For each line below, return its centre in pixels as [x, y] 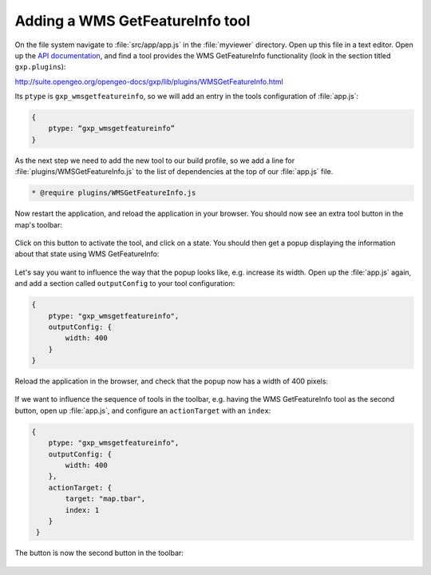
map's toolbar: [39, 224]
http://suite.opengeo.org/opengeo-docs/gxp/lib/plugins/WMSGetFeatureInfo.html [149, 81]
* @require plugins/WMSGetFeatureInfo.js [114, 193]
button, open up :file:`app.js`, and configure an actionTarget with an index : [143, 410]
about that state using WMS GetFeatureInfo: [87, 254]
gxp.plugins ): [40, 67]
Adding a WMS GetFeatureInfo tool [132, 21]
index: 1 [82, 510]
